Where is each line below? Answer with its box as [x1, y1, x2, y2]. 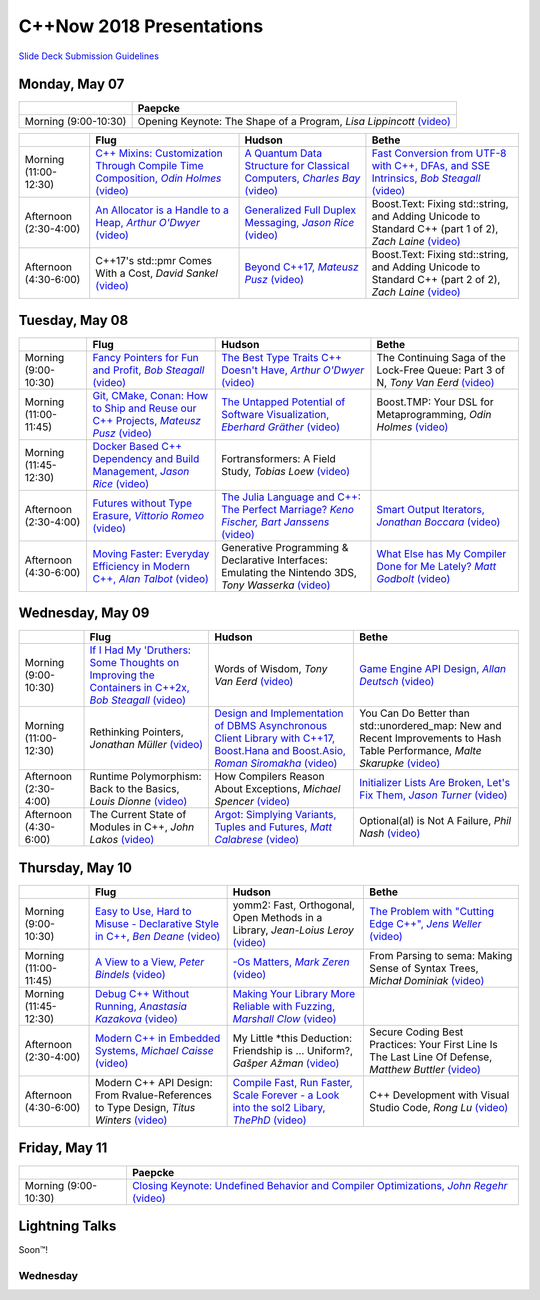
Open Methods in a [232, 911, 323, 924]
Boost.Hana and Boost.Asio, [214, 744, 347, 758]
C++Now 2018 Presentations [18, 15, 264, 37]
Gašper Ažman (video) [232, 1056, 340, 1070]
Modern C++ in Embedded [95, 1031, 221, 1045]
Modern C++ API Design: [95, 1076, 214, 1089]
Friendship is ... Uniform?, [232, 1044, 354, 1057]
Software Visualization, [221, 407, 330, 421]
